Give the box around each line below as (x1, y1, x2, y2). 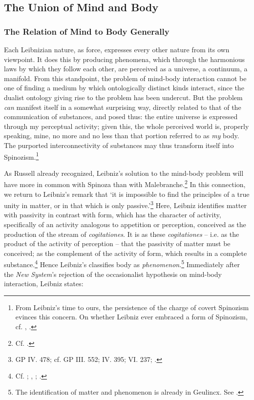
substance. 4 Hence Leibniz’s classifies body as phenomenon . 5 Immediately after (4, 258, 240, 270)
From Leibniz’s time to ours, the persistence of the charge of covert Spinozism (15, 302, 249, 312)
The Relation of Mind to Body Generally (4, 25, 169, 37)
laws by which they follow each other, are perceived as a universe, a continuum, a (4, 63, 248, 74)
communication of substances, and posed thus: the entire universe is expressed (4, 111, 238, 122)
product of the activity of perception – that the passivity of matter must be (4, 238, 231, 249)
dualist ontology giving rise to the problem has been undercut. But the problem (4, 92, 243, 102)
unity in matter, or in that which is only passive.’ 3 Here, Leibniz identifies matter (4, 199, 247, 210)
